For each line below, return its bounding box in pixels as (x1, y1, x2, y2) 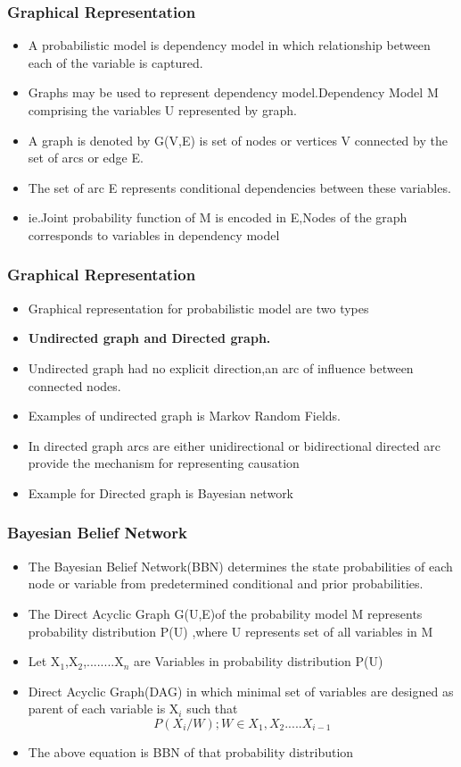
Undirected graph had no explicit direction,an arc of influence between (28, 358, 414, 377)
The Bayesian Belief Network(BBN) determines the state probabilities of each (28, 556, 453, 575)
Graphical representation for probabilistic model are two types (28, 298, 369, 317)
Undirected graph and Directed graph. (28, 329, 271, 347)
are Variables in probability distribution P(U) (134, 652, 383, 671)
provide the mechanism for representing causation (28, 454, 300, 472)
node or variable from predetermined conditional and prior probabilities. (28, 574, 424, 593)
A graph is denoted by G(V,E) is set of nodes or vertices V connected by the (28, 130, 448, 149)
